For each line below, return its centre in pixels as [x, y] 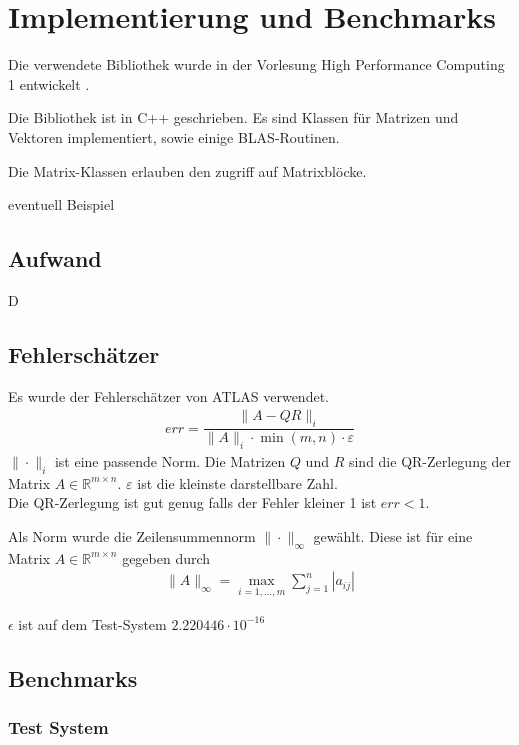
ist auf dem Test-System [92, 623]
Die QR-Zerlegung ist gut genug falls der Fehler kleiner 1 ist [192, 502]
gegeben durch [166, 557]
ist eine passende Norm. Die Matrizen [170, 460]
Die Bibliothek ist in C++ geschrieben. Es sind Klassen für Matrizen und [233, 117]
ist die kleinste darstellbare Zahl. [237, 482]
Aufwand [55, 258]
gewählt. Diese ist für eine [393, 535]
